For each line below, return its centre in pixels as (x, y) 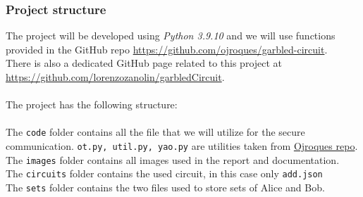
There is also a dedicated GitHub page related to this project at (144, 63)
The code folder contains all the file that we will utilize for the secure (155, 132)
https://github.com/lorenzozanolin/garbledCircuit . (115, 77)
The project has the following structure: (92, 104)
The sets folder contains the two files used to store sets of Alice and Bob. (165, 187)
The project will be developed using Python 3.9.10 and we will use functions (171, 36)
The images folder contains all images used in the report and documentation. (173, 159)
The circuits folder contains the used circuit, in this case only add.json (164, 173)
